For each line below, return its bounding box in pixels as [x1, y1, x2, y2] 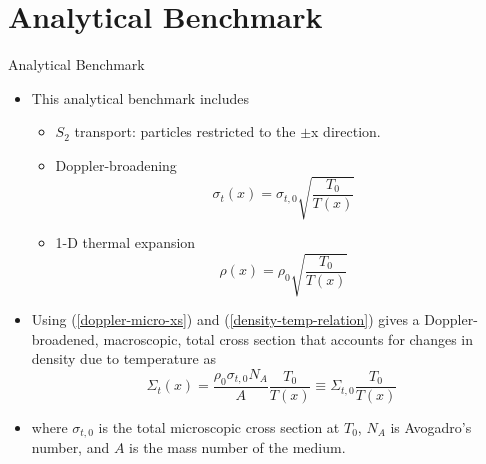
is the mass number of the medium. [129, 437, 346, 458]
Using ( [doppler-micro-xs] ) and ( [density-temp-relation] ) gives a [31, 309, 420, 330]
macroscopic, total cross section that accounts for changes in [103, 328, 473, 349]
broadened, [31, 328, 99, 349]
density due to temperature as [31, 348, 216, 369]
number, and [31, 437, 110, 458]
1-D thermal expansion [55, 232, 196, 253]
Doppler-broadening [55, 154, 177, 175]
